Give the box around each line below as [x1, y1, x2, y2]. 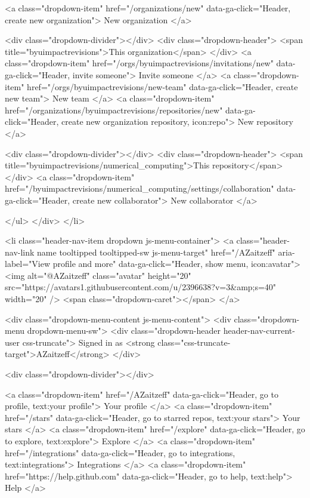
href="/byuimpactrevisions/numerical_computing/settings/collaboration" [5, 182, 274, 195]
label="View [5, 257, 51, 270]
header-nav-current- [223, 324, 295, 337]
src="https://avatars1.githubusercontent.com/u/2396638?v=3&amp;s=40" [5, 281, 277, 293]
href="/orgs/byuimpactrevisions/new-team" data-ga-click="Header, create [27, 80, 298, 93]
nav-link [5, 245, 35, 258]
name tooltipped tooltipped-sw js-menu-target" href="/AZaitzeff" [37, 245, 275, 258]
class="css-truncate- [157, 336, 231, 348]
